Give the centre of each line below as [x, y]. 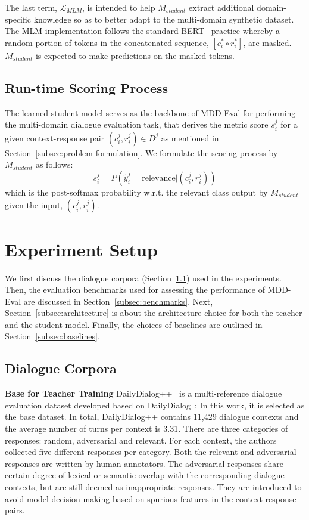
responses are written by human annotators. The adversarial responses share [144, 463]
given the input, [34, 205]
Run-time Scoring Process [87, 87]
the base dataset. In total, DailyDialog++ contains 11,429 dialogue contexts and [152, 417]
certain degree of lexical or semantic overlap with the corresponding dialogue [145, 475]
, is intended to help [118, 7]
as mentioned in [190, 137]
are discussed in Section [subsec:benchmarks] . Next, [118, 301]
